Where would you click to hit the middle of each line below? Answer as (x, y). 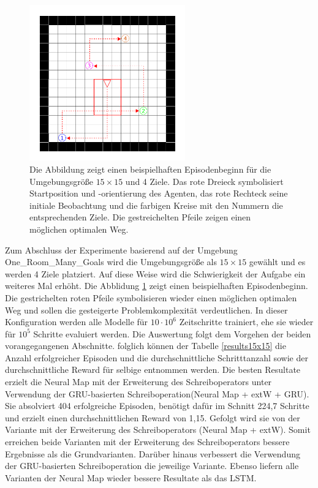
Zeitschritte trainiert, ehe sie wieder (246, 322)
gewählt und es (277, 262)
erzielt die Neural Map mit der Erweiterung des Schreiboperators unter (138, 382)
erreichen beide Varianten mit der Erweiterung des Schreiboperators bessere (147, 442)
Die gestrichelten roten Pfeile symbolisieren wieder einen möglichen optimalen (151, 297)
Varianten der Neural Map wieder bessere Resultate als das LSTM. (131, 477)
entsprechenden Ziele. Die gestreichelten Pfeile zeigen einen (140, 217)
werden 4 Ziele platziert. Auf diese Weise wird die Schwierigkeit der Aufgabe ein (155, 273)
